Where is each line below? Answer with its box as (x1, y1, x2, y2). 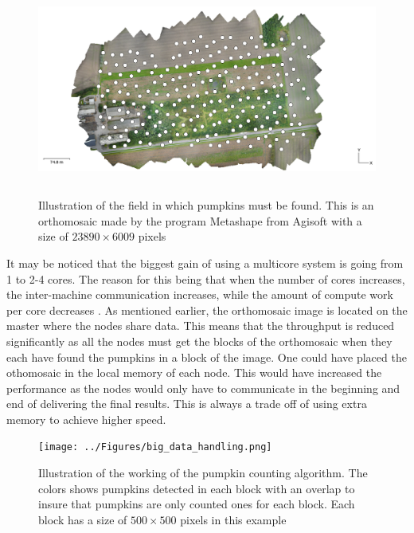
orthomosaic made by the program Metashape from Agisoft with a (38, 212, 362, 229)
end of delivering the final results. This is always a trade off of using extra (6, 395, 367, 412)
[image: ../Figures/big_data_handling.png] (38, 441, 272, 453)
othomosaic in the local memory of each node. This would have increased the (6, 364, 382, 381)
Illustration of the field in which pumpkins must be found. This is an (38, 197, 374, 214)
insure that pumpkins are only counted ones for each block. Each (38, 496, 355, 512)
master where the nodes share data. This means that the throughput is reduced (6, 317, 395, 334)
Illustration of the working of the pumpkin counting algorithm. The (38, 464, 368, 481)
